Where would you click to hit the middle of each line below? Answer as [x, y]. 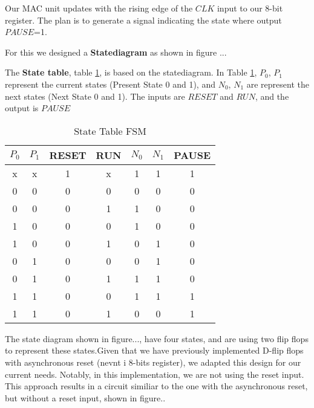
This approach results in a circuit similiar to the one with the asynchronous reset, [156, 386]
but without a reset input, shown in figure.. [85, 397]
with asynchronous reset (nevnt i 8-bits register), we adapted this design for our [153, 362]
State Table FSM [110, 131]
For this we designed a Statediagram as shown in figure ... [116, 52]
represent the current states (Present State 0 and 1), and [110, 84]
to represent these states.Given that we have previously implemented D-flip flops [154, 350]
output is [22, 108]
